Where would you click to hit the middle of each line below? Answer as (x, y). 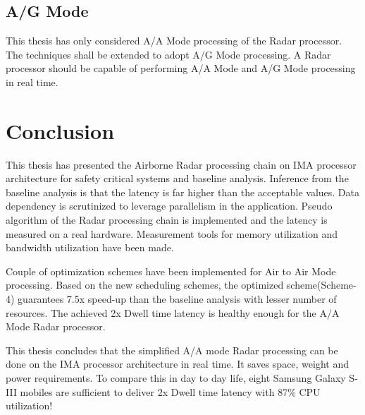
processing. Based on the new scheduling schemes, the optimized (145, 285)
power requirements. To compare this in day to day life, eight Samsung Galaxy (176, 378)
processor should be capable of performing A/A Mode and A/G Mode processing (181, 68)
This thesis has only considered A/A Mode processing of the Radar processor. (174, 41)
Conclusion (60, 130)
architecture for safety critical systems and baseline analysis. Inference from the (177, 178)
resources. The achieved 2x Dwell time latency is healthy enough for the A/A (173, 312)
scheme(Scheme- (321, 285)
